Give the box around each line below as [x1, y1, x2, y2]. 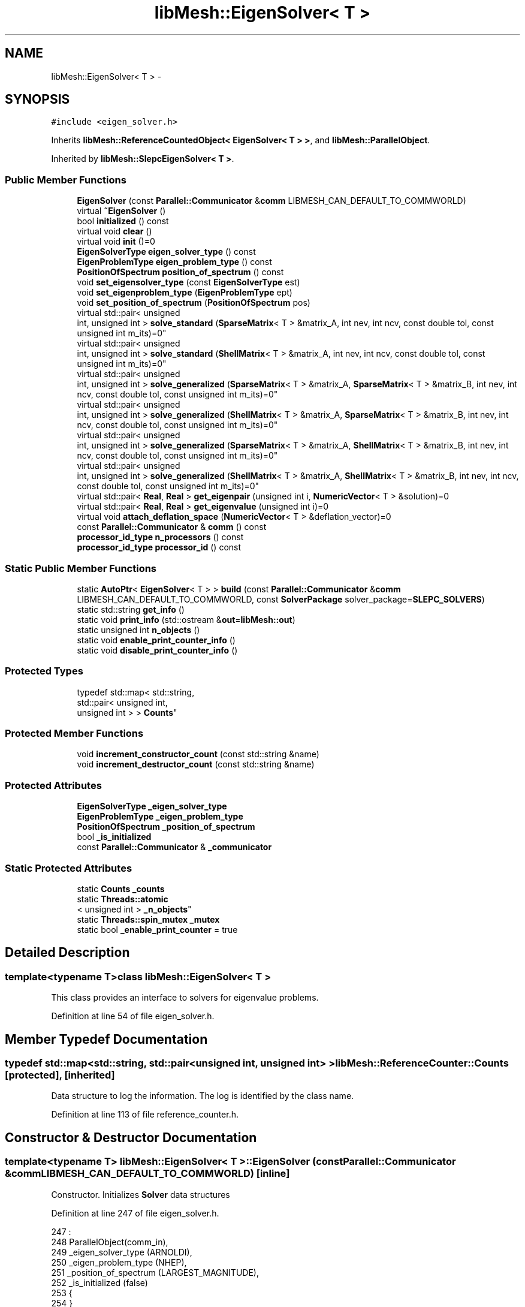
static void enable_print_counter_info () [77, 634, 236, 645]
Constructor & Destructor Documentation [5, 1130, 257, 1145]
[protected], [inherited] [5, 1069, 115, 1081]
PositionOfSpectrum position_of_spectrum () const [77, 267, 284, 278]
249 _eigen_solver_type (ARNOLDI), [51, 1246, 192, 1257]
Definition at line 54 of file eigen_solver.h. [51, 1011, 215, 1022]
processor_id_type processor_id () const [77, 542, 242, 553]
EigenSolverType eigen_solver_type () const [77, 246, 256, 257]
